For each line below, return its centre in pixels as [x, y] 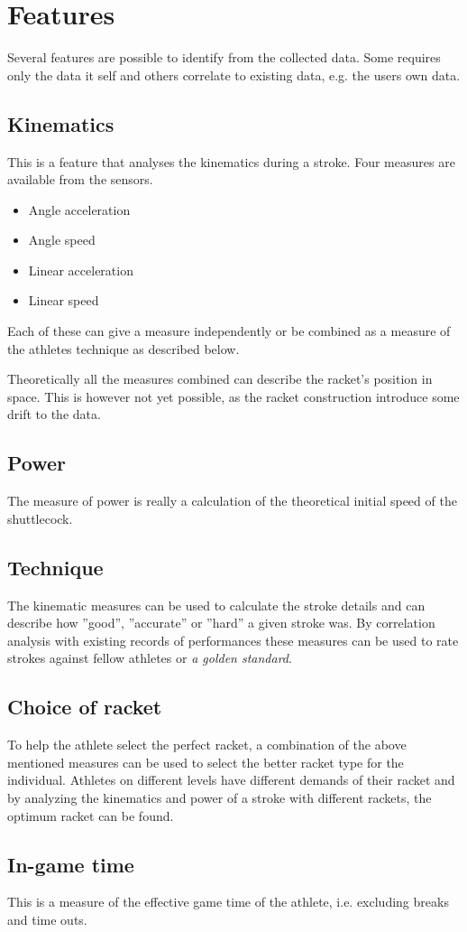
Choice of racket [85, 707]
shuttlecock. [40, 518]
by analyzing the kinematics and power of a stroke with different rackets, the [220, 797]
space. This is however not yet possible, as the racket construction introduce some [233, 396]
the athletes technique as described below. [124, 348]
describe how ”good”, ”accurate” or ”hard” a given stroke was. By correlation [221, 623]
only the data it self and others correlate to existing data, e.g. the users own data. [234, 75]
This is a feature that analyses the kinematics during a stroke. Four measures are [231, 161]
